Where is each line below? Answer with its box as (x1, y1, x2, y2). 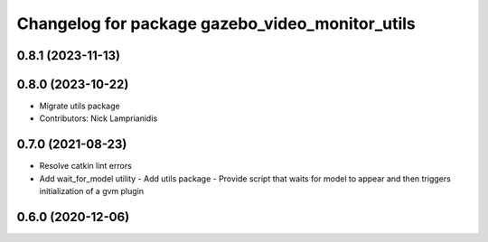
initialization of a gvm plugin (39, 186, 145, 197)
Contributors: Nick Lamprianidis (39, 113, 158, 124)
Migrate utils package (39, 100, 121, 112)
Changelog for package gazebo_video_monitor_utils (16, 14, 416, 33)
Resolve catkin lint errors (39, 161, 133, 172)
